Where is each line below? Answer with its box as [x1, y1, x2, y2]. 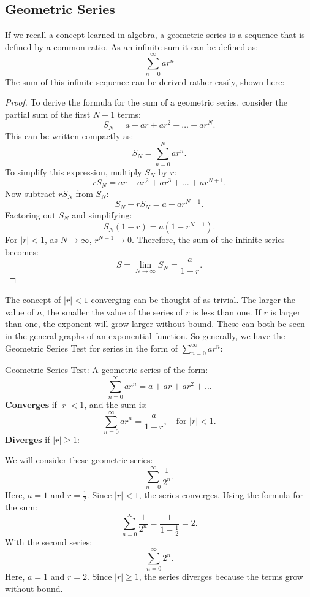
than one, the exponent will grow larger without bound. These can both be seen [5, 317, 305, 330]
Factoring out [5, 208, 56, 221]
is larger [270, 305, 301, 318]
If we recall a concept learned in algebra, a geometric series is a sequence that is [5, 28, 305, 41]
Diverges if [5, 433, 50, 445]
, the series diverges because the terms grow [138, 570, 303, 583]
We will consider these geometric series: [5, 453, 153, 466]
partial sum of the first [5, 107, 91, 120]
